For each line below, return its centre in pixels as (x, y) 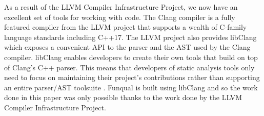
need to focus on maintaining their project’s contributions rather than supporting (132, 77)
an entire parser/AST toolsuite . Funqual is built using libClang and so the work (131, 87)
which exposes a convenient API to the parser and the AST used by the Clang (127, 47)
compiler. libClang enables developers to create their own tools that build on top (131, 57)
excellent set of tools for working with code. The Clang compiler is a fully (120, 17)
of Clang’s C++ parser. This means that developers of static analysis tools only (129, 67)
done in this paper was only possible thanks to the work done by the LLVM (123, 97)
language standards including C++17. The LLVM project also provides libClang (130, 37)
